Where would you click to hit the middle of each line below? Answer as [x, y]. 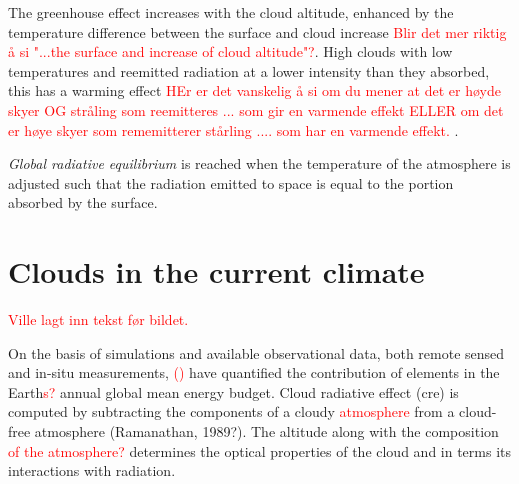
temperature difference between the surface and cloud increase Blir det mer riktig [257, 31]
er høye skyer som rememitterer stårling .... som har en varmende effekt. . [233, 129]
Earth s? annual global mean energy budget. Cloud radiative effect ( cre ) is [233, 391]
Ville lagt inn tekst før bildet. [98, 319]
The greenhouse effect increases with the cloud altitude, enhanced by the [231, 12]
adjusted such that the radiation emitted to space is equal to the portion [231, 182]
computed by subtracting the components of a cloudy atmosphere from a [231, 411]
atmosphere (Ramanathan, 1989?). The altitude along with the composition [266, 431]
